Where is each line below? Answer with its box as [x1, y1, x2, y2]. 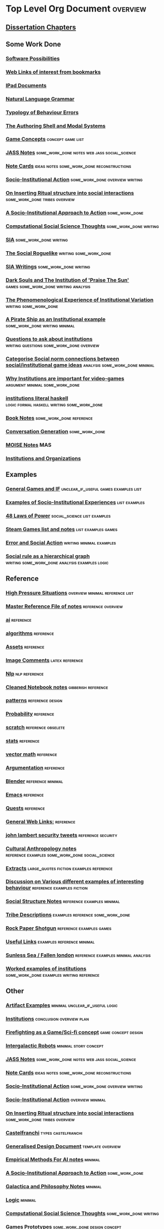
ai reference [5, 616, 31, 623]
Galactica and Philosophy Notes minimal [5, 1183, 102, 1190]
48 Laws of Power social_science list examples [5, 512, 111, 519]
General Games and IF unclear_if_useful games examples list [5, 485, 142, 492]
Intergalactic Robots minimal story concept [5, 1042, 104, 1049]
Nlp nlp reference [5, 670, 44, 677]
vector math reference [5, 751, 57, 758]
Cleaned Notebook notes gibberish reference [5, 683, 108, 690]
